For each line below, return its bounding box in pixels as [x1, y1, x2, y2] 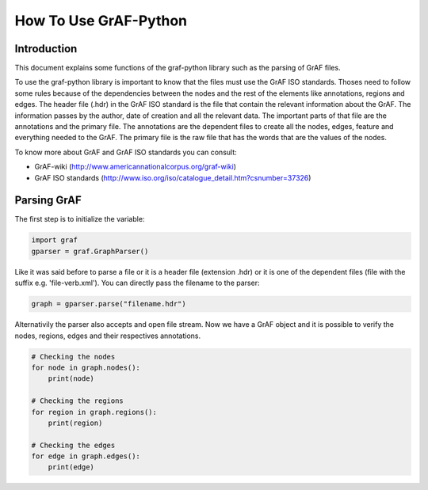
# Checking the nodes [31, 352, 116, 361]
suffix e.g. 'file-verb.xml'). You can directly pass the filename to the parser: [14, 278, 260, 288]
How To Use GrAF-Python [14, 12, 188, 29]
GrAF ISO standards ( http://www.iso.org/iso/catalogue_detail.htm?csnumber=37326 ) [34, 173, 311, 182]
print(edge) [48, 463, 95, 472]
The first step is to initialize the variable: [14, 215, 145, 224]
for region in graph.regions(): [31, 408, 158, 416]
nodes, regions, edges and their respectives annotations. [14, 331, 201, 340]
